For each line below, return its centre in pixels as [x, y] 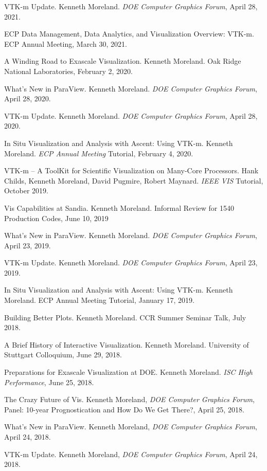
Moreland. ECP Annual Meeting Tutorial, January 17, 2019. [99, 300]
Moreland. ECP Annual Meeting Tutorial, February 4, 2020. [99, 153]
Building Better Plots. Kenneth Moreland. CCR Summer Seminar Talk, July [125, 317]
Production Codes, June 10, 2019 [56, 218]
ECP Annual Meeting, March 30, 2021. [66, 43]
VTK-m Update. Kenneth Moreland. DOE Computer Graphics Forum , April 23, [131, 262]
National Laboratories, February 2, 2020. [68, 71]
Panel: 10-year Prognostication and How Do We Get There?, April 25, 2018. [124, 409]
